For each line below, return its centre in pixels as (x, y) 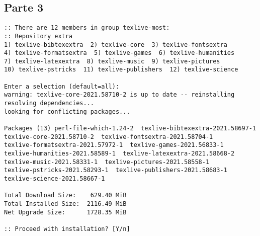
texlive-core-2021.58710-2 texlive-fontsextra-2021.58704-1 (109, 137)
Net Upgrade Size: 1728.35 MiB (65, 212)
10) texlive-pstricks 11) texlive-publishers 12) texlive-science (121, 70)
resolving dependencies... (49, 103)
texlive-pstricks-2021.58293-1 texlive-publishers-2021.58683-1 (116, 170)
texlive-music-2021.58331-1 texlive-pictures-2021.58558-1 (107, 162)
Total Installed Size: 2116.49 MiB (65, 204)
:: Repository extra (38, 36)
